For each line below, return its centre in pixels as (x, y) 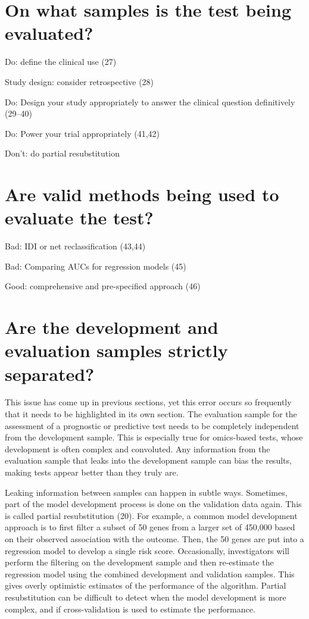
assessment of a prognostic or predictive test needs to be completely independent (152, 425)
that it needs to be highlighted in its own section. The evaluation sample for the (151, 414)
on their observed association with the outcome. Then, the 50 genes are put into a (154, 539)
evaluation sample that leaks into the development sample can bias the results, (148, 460)
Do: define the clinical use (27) (61, 62)
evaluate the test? (79, 218)
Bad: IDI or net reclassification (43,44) (75, 246)
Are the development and (112, 327)
